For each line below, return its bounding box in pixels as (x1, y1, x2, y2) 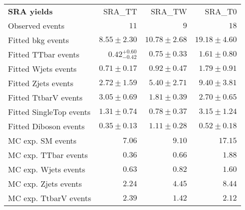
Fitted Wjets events (8, 63, 77, 74)
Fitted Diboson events (8, 120, 85, 132)
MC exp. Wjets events (8, 163, 85, 175)
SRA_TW (151, 5, 187, 17)
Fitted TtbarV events (8, 92, 83, 103)
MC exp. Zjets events (8, 178, 82, 189)
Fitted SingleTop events (8, 106, 91, 117)
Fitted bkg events (8, 34, 69, 46)
